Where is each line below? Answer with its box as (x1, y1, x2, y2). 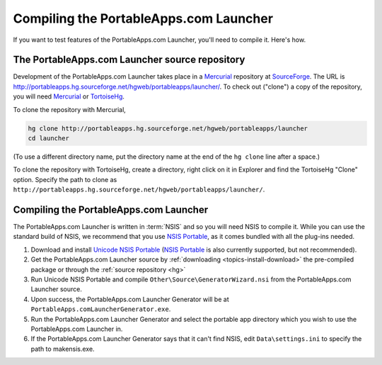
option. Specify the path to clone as (13, 175, 117, 184)
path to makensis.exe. (30, 344, 95, 353)
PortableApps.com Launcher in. (30, 325, 123, 333)
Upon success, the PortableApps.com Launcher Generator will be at (30, 295, 229, 303)
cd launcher (28, 135, 70, 142)
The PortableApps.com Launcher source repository (13, 54, 245, 66)
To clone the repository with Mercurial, (13, 105, 127, 113)
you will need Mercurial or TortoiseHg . (13, 92, 125, 101)
